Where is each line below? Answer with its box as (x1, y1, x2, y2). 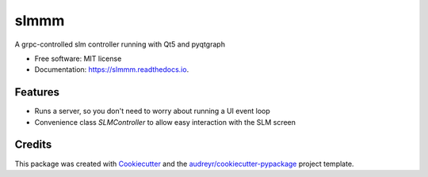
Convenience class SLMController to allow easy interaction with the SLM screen (34, 117, 296, 126)
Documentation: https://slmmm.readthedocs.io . (34, 65, 189, 74)
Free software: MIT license (34, 54, 122, 63)
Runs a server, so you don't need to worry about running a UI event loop (34, 107, 270, 116)
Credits (14, 138, 52, 152)
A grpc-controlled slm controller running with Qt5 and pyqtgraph (14, 40, 226, 49)
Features (14, 85, 59, 99)
